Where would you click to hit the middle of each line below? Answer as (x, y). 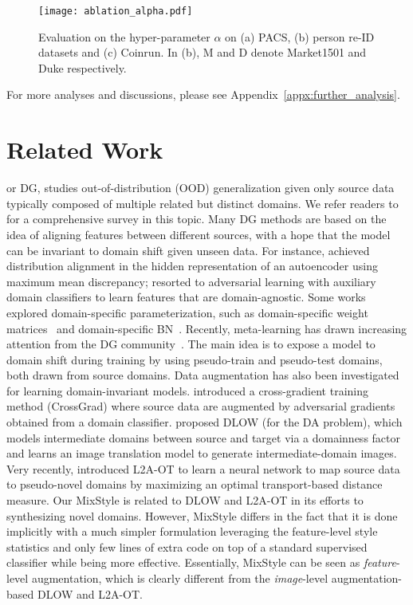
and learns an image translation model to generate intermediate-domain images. (202, 453)
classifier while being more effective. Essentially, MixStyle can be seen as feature (201, 562)
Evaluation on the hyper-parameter (124, 36)
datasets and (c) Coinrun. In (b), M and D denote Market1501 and (203, 52)
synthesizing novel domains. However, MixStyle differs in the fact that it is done (202, 515)
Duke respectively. (83, 67)
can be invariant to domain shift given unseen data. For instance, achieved (188, 250)
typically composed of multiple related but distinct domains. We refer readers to (203, 203)
